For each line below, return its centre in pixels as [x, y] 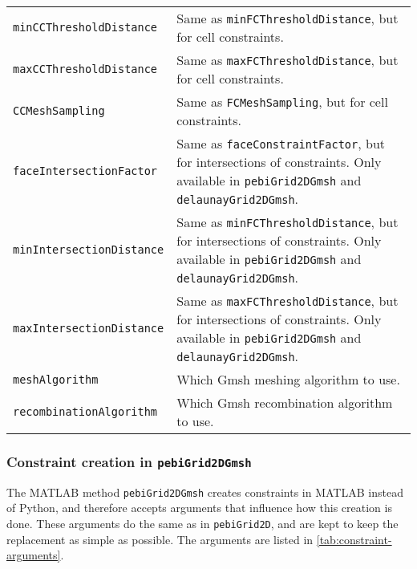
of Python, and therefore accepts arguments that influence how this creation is [199, 508]
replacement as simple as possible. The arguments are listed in [160, 539]
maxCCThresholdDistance [85, 69]
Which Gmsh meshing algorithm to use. [288, 379]
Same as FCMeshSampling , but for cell [282, 102]
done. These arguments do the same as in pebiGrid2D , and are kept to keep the [202, 524]
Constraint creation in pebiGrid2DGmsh [129, 461]
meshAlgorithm [56, 379]
